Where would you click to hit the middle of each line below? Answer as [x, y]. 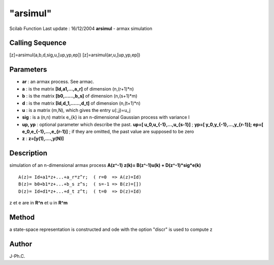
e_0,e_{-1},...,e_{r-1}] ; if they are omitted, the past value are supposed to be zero [108, 132]
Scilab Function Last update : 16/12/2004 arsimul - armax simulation [81, 28]
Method [22, 217]
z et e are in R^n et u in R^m [39, 202]
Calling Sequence [38, 43]
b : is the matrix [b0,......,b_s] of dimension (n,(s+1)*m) [80, 96]
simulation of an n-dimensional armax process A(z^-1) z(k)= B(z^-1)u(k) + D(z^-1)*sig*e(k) [105, 165]
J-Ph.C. [17, 256]
